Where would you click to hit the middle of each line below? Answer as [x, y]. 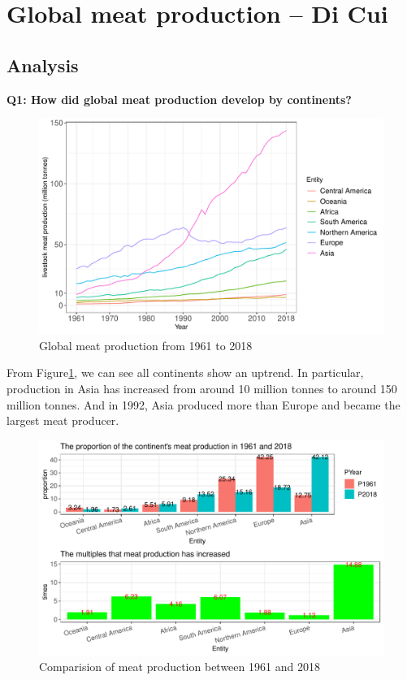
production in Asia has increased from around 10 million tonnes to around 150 [202, 388]
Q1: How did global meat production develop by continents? [179, 99]
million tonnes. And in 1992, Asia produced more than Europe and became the [203, 404]
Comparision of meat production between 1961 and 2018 [180, 667]
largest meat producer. [63, 420]
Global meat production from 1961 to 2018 [146, 345]
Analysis [43, 65]
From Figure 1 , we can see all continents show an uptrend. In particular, [185, 372]
